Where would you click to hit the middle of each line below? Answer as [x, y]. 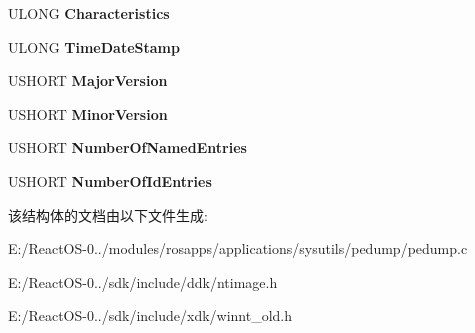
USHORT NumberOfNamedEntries [127, 147]
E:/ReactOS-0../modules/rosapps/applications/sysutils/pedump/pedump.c [238, 248]
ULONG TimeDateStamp [94, 46]
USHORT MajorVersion [88, 80]
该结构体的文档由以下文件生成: [108, 214]
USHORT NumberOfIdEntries [110, 180]
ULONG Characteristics [89, 13]
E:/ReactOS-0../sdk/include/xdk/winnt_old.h [150, 315]
